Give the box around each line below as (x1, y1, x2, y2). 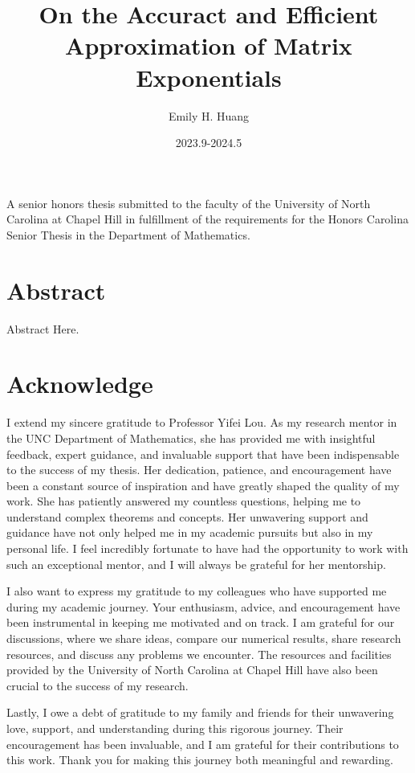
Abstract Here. (6, 320, 79, 337)
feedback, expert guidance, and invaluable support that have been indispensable (6, 445, 400, 462)
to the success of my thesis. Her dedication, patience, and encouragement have (6, 461, 392, 478)
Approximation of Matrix (65, 29, 352, 62)
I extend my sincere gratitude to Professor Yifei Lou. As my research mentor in (6, 414, 397, 431)
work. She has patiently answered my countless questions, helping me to (6, 493, 361, 509)
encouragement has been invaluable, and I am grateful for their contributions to (6, 735, 399, 752)
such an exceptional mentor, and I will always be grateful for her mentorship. (6, 555, 386, 572)
